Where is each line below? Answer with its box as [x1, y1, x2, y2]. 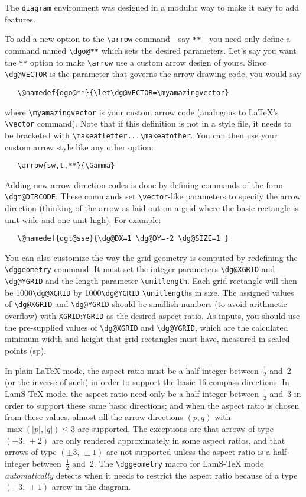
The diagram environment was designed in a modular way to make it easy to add [5, 1, 300, 13]
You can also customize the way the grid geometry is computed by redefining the [5, 251, 298, 263]
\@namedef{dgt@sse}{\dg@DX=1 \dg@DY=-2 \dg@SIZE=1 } [17, 234, 229, 243]
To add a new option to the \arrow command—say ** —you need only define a [5, 33, 291, 45]
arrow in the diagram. [51, 480, 131, 493]
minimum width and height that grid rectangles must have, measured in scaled [5, 333, 290, 345]
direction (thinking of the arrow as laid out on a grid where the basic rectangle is [5, 202, 299, 214]
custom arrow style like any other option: [5, 140, 154, 153]
